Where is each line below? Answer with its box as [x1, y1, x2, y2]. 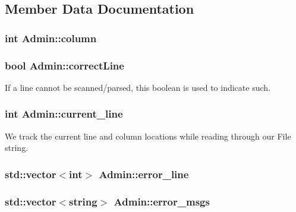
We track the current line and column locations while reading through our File [5, 129, 291, 142]
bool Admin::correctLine [5, 58, 124, 72]
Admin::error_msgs [114, 194, 210, 208]
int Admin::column [5, 30, 97, 45]
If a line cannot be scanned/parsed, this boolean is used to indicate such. [5, 81, 270, 93]
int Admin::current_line [5, 106, 123, 121]
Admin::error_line [99, 166, 189, 181]
